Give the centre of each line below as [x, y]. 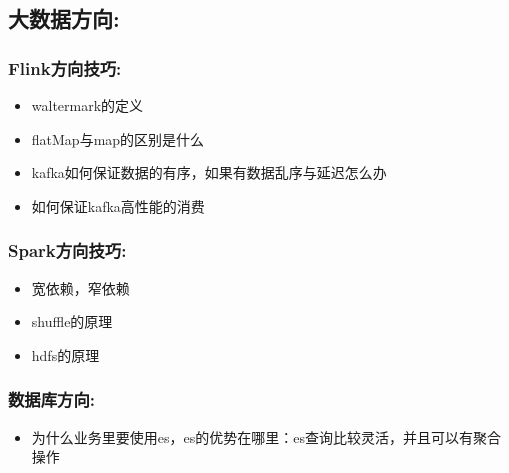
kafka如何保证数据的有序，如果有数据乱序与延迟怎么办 [209, 172]
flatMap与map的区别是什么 [118, 138]
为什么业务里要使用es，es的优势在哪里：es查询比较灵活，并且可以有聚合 [266, 436]
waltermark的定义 [87, 105]
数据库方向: [52, 399]
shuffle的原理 [72, 321]
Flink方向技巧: [65, 67]
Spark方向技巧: [67, 250]
